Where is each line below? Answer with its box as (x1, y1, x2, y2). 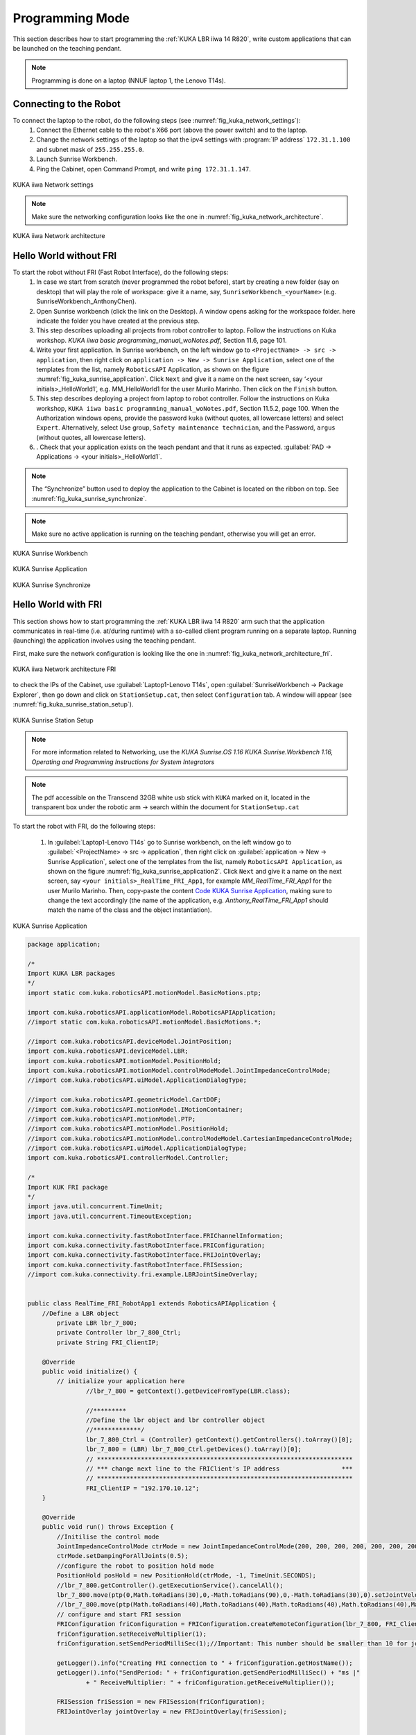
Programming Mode (12, 10, 130, 26)
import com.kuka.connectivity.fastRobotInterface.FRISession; (27, 1260, 243, 1269)
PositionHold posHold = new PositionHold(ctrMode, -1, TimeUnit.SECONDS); (56, 1572, 317, 1580)
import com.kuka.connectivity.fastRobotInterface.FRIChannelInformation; (27, 1232, 284, 1239)
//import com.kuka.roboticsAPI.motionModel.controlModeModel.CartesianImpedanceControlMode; (27, 1135, 353, 1142)
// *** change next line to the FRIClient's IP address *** (85, 1464, 353, 1473)
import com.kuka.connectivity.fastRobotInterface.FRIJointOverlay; (27, 1251, 262, 1259)
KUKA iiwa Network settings (12, 180, 94, 189)
